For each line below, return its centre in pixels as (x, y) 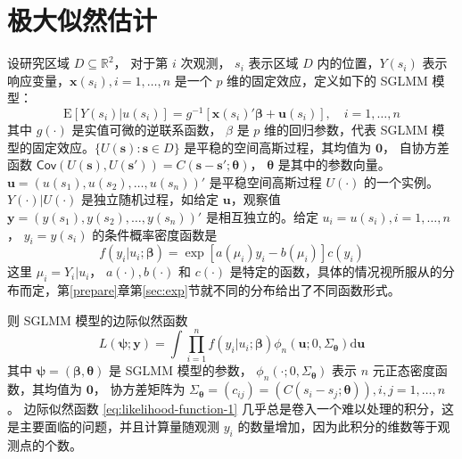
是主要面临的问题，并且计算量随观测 (113, 426)
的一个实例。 (402, 181)
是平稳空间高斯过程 (265, 181)
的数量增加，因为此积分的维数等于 (338, 426)
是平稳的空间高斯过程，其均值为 (278, 147)
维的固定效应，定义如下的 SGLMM (327, 80)
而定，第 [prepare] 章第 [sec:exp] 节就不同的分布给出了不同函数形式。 (210, 290)
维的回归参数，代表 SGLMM (346, 129)
